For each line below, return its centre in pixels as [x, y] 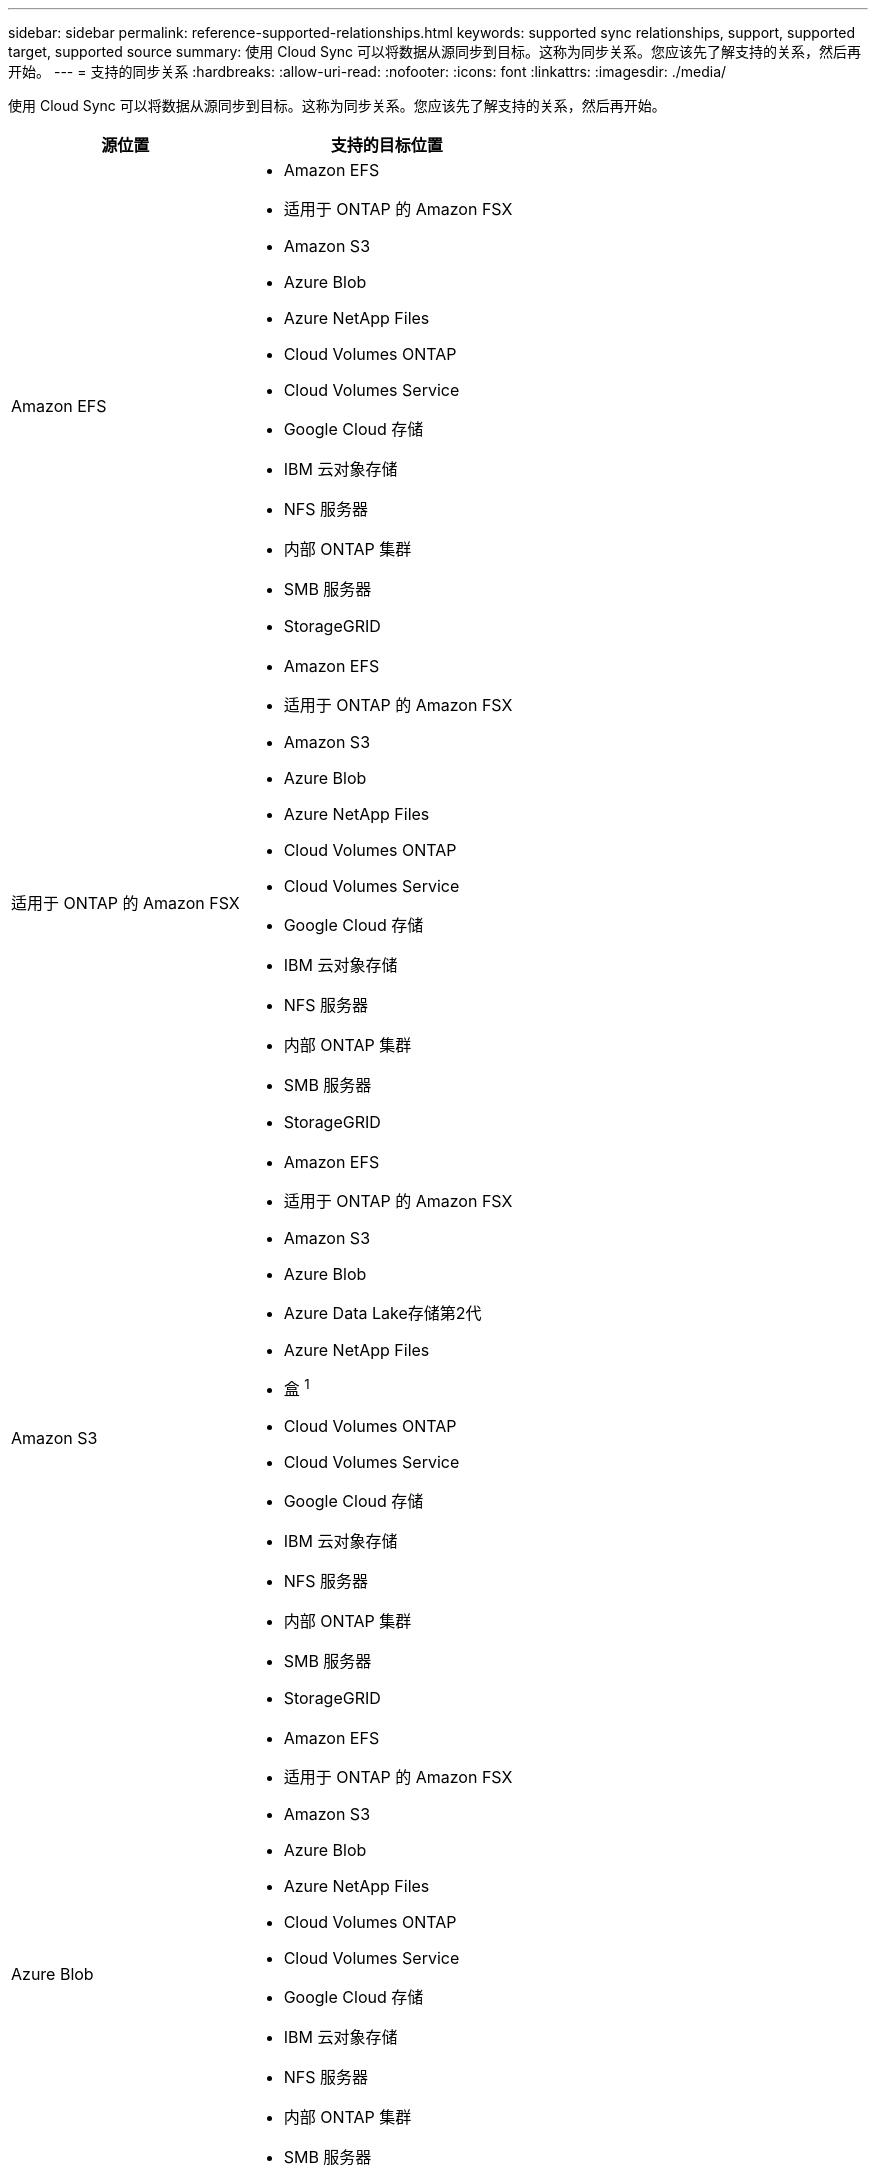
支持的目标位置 [386, 145]
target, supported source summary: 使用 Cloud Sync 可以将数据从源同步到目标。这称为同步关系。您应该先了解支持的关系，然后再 [435, 51]
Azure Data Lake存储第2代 [382, 1313]
